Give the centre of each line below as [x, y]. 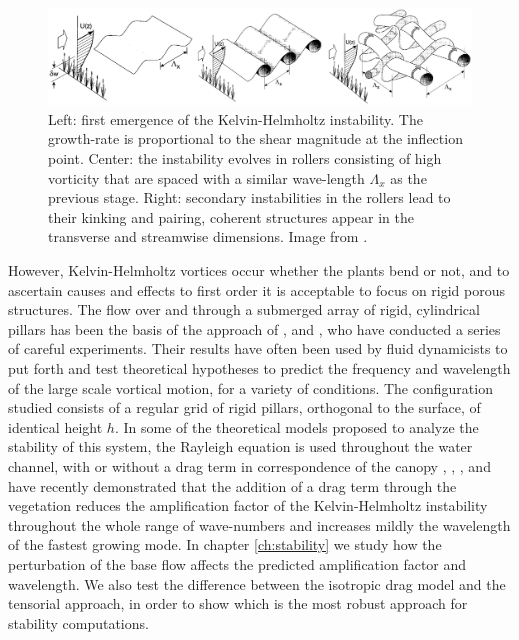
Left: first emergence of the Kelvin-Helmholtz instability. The [235, 118]
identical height [55, 426]
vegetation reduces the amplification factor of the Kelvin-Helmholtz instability [248, 505]
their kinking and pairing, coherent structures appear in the [231, 216]
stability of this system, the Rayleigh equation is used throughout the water [240, 446]
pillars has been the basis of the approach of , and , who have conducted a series [254, 328]
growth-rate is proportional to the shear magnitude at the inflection [255, 138]
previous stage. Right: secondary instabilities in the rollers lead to [249, 197]
